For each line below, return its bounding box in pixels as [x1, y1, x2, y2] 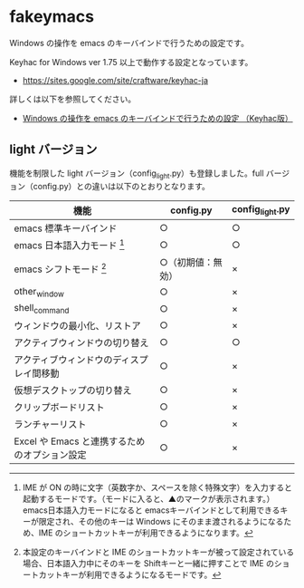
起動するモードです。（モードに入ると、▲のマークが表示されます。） [22, 494, 275, 505]
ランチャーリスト [14, 419, 87, 431]
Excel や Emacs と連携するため [14, 435, 146, 448]
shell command [14, 302, 70, 316]
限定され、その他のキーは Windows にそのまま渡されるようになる [38, 516, 284, 527]
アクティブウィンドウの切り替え [14, 337, 149, 350]
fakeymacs [9, 6, 95, 27]
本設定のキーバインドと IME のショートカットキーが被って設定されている [22, 546, 295, 558]
